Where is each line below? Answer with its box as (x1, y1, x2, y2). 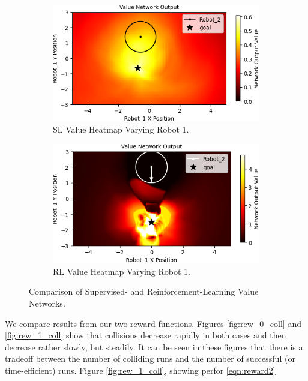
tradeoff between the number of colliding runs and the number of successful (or (5, 352, 295, 365)
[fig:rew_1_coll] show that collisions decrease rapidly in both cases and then (5, 329, 286, 341)
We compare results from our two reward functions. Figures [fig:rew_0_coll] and (5, 317, 301, 329)
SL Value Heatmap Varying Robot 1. (53, 123, 189, 136)
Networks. (29, 297, 65, 310)
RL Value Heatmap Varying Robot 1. (53, 265, 190, 277)
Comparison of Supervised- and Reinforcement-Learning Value (29, 285, 259, 298)
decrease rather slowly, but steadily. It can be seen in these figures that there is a (5, 340, 303, 353)
